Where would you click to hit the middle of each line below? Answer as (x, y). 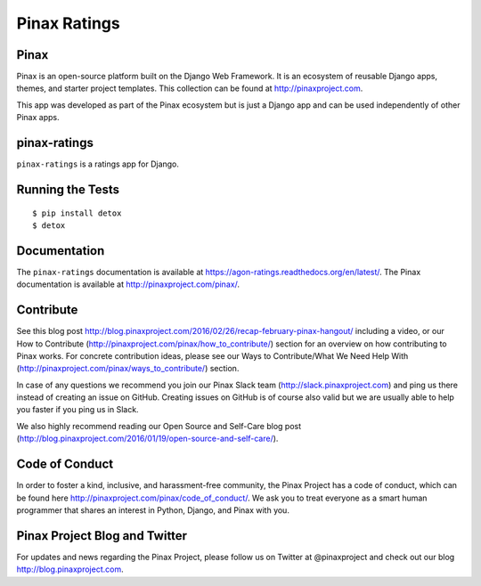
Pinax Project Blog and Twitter (102, 536)
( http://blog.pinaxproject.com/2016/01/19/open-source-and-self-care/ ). (147, 439)
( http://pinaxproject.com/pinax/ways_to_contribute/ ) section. (128, 369)
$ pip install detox (77, 213)
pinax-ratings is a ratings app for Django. (98, 164)
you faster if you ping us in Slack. (77, 410)
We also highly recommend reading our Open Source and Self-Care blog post (159, 426)
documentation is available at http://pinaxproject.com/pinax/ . (128, 284)
